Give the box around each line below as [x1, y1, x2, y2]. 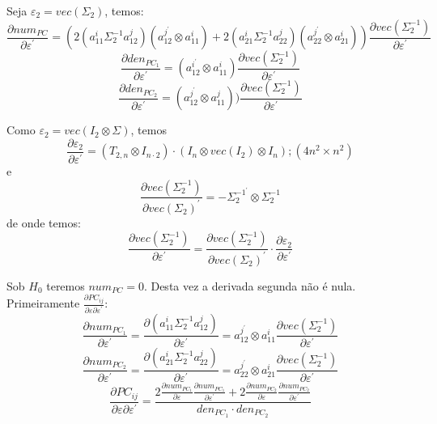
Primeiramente [6, 295, 80, 312]
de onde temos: [6, 214, 81, 231]
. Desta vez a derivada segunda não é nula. [143, 277, 356, 294]
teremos [46, 277, 85, 294]
